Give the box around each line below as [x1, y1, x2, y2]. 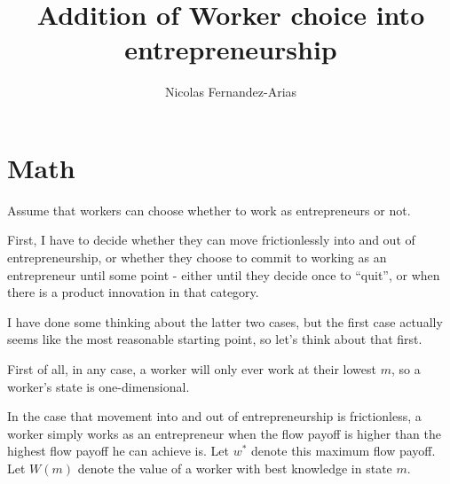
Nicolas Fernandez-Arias [164, 82, 297, 101]
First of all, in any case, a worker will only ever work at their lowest [7, 360, 376, 378]
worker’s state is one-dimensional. [7, 377, 190, 395]
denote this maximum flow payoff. [251, 441, 436, 460]
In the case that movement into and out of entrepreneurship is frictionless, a [7, 407, 422, 425]
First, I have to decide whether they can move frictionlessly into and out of [7, 230, 415, 249]
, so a [391, 360, 421, 378]
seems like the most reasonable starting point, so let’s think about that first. [7, 330, 422, 348]
